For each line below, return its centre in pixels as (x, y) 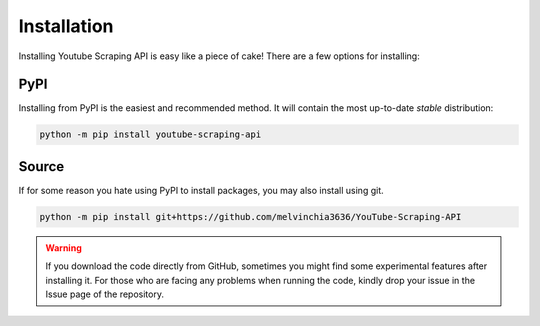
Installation (66, 26)
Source (41, 166)
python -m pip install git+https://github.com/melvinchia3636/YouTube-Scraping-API (250, 216)
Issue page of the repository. (105, 294)
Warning (63, 247)
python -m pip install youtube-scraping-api (150, 134)
